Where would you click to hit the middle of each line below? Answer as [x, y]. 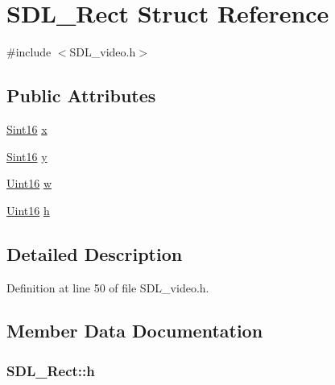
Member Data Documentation [135, 331]
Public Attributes [81, 95]
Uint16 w [29, 183]
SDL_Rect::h [51, 370]
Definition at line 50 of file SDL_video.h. [108, 287]
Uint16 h [28, 210]
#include [29, 52]
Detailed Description [95, 253]
